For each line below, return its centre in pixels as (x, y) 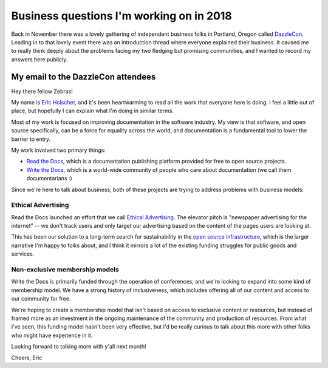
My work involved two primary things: (59, 150)
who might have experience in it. (52, 335)
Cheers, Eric (27, 358)
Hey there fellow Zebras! (42, 91)
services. (23, 254)
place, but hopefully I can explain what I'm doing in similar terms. (93, 111)
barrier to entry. (31, 139)
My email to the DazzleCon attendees (84, 77)
